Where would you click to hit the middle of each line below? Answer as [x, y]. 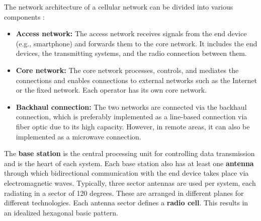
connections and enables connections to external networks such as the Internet [137, 80]
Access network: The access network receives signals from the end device [131, 33]
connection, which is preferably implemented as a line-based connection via [132, 117]
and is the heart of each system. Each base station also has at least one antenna [129, 163]
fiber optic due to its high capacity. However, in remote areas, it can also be [133, 126]
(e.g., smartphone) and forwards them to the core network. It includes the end [137, 43]
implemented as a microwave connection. [78, 136]
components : [24, 16]
